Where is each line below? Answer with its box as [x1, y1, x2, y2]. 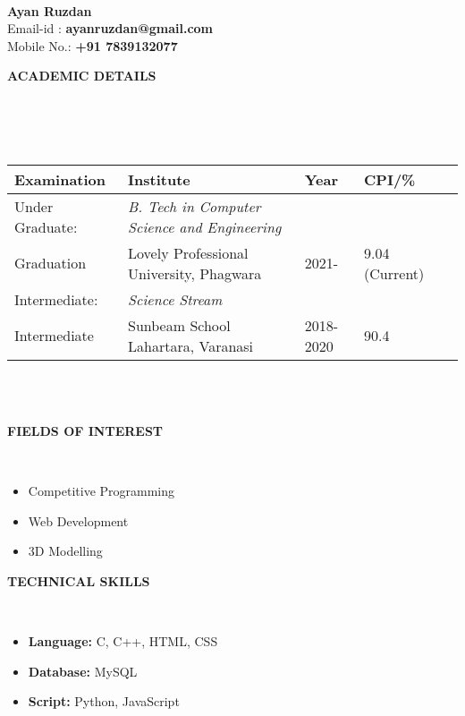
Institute [128, 168, 190, 190]
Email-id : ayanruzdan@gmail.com [7, 19, 214, 38]
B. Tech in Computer [128, 195, 261, 217]
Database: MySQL [28, 661, 138, 680]
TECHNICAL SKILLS [7, 571, 150, 590]
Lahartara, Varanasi [128, 335, 254, 356]
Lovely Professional [128, 242, 249, 263]
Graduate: [14, 216, 78, 237]
